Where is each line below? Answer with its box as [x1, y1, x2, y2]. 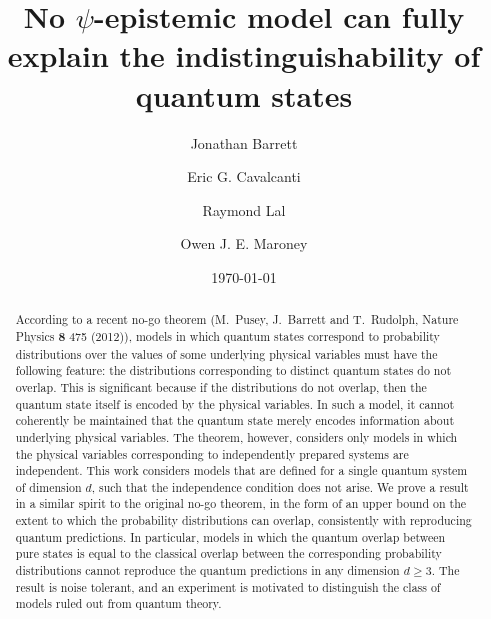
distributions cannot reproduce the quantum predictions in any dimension [15, 562, 400, 579]
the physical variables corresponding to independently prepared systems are [15, 445, 409, 462]
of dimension [15, 478, 82, 495]
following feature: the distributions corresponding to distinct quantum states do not [15, 362, 452, 379]
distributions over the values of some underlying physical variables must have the [15, 345, 438, 362]
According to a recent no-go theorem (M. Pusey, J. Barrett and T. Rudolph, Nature [15, 311, 459, 328]
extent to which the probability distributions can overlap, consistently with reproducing [15, 512, 472, 529]
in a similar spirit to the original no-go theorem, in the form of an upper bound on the [15, 495, 467, 512]
